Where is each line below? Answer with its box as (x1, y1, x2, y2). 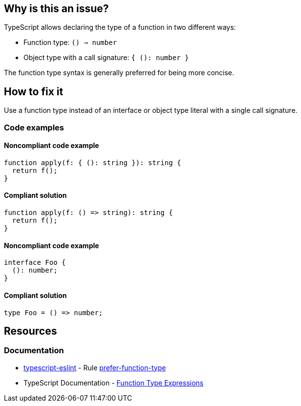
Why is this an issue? (4, 2, 109, 15)
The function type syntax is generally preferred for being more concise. (4, 68, 235, 77)
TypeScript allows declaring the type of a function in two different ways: (4, 23, 236, 32)
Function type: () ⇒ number (23, 38, 117, 47)
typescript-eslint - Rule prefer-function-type (23, 363, 166, 372)
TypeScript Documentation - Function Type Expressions (23, 378, 204, 387)
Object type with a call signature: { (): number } (23, 53, 189, 62)
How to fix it (4, 85, 64, 98)
